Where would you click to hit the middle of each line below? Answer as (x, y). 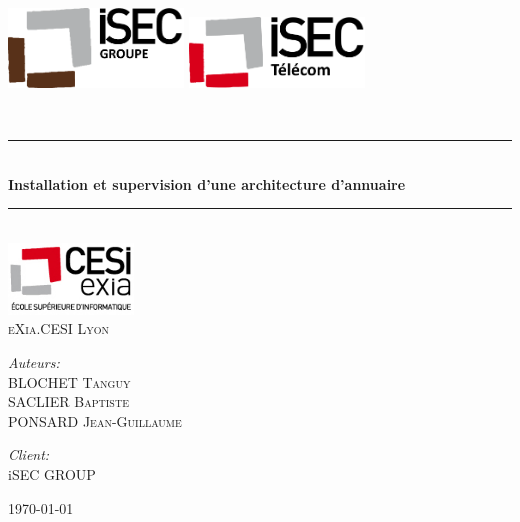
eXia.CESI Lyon (58, 328)
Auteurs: (34, 361)
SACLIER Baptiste (68, 401)
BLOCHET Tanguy (69, 381)
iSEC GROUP (52, 473)
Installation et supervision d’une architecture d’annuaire (207, 183)
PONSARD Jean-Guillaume (95, 420)
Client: (29, 454)
